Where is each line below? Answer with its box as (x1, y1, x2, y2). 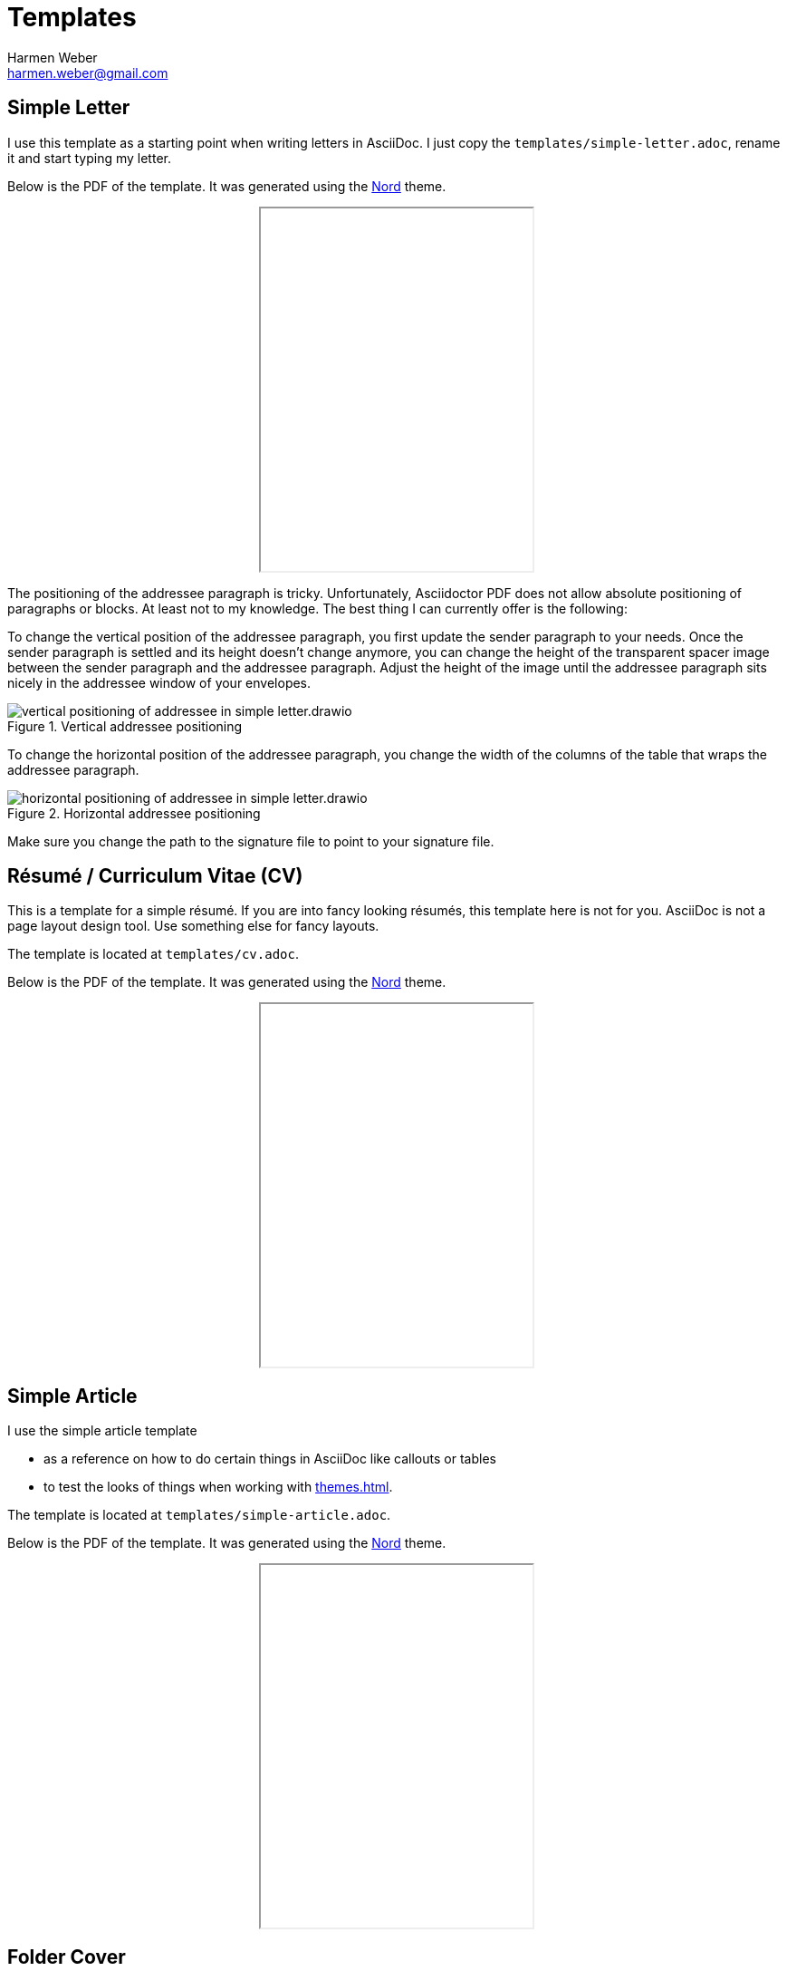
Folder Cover (7, 1945, 126, 1968)
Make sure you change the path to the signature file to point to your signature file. (7, 833, 494, 849)
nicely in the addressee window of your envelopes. (7, 674, 312, 691)
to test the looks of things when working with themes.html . (43, 1479, 393, 1495)
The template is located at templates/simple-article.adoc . (7, 1507, 391, 1523)
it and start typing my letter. (7, 150, 171, 166)
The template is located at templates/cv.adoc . (7, 946, 299, 962)
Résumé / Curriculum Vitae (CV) (7, 865, 303, 888)
